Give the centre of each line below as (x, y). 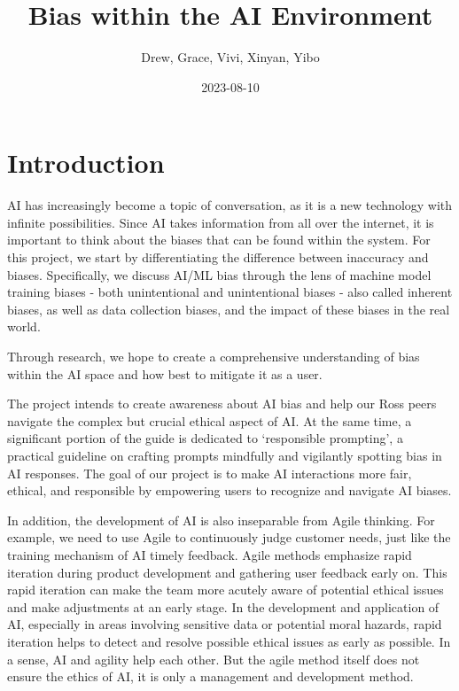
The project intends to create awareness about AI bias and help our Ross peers (222, 404)
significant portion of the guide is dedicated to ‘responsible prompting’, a (205, 438)
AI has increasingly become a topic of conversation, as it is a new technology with (230, 205)
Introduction (86, 163)
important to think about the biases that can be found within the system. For (219, 240)
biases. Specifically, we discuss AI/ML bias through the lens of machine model (219, 274)
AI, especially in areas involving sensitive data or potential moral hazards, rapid (225, 624)
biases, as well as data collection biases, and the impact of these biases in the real (229, 309)
